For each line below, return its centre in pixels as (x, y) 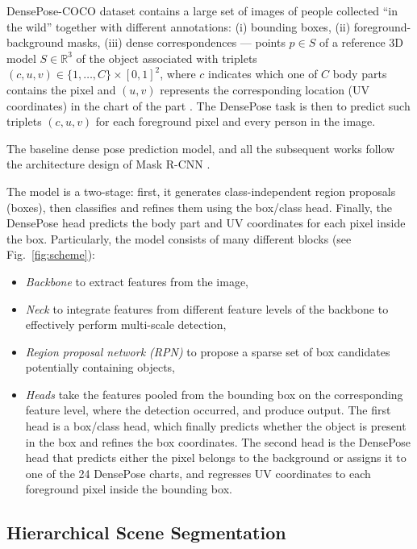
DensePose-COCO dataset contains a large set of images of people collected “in (202, 10)
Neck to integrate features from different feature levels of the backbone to (207, 308)
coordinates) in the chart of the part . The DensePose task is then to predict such (208, 105)
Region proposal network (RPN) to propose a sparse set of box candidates (208, 351)
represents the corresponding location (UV (265, 89)
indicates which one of (263, 74)
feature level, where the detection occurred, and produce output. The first (208, 410)
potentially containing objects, (100, 367)
